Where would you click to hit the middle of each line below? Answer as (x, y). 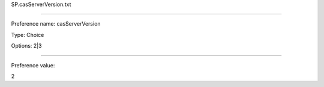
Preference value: (33, 65)
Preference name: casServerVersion (56, 24)
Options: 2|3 (26, 46)
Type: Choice (28, 35)
